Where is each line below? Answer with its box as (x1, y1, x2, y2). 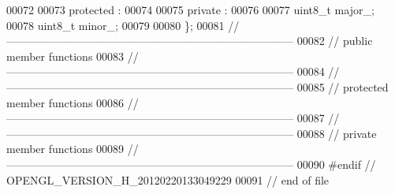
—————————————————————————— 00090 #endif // (6, 155, 376, 172)
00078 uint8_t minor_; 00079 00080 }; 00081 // (6, 17, 240, 33)
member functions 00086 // (6, 94, 139, 110)
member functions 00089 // (6, 140, 139, 157)
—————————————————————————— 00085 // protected (6, 78, 389, 95)
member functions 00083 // (6, 47, 139, 64)
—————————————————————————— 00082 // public (6, 32, 373, 49)
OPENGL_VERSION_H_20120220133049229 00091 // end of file (6, 171, 330, 188)
